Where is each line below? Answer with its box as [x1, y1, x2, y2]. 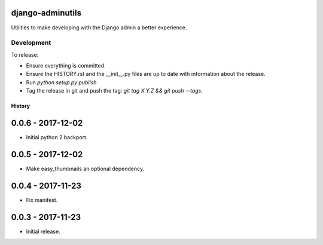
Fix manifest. [26, 196, 58, 203]
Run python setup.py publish [26, 78, 97, 86]
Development [11, 39, 51, 47]
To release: [11, 51, 39, 58]
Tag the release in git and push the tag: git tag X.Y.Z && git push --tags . [26, 87, 203, 94]
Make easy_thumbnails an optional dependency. [26, 165, 145, 173]
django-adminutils [11, 8, 82, 18]
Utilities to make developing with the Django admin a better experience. [11, 24, 187, 31]
